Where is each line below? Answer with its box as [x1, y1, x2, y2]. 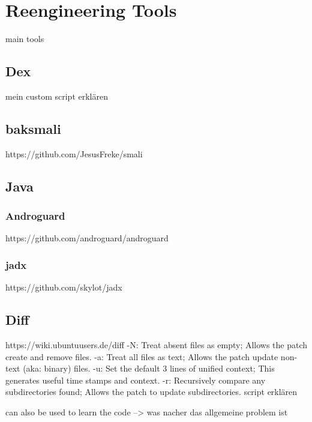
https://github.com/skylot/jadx [5, 281, 122, 294]
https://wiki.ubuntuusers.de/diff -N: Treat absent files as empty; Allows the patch [5, 338, 308, 351]
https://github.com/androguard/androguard [5, 232, 169, 244]
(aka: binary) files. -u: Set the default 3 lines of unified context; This [23, 362, 275, 375]
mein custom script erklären [5, 89, 108, 102]
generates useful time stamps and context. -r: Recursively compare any [5, 373, 266, 386]
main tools [5, 32, 44, 45]
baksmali [5, 119, 61, 137]
